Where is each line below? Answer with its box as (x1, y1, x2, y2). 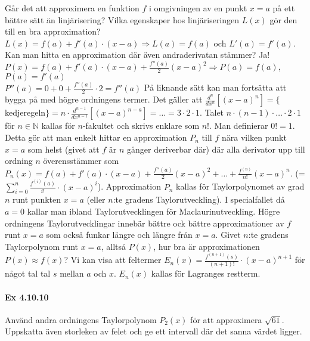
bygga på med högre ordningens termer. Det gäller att (5, 93, 203, 106)
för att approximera (190, 313, 262, 325)
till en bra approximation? (5, 25, 101, 38)
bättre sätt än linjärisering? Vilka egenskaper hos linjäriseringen (5, 13, 240, 26)
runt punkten (13, 193, 61, 206)
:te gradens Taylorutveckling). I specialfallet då (113, 193, 285, 206)
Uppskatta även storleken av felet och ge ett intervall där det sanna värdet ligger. (5, 325, 302, 337)
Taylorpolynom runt (5, 240, 79, 252)
